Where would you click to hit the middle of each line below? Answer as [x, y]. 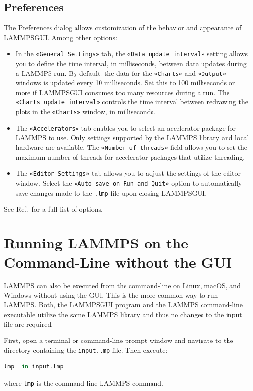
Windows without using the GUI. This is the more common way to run [111, 295]
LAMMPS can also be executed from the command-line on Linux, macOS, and [122, 285]
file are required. [29, 324]
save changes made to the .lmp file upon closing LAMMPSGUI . [111, 192]
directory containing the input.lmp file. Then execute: [86, 350]
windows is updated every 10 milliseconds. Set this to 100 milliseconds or [125, 83]
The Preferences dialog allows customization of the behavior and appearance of [123, 28]
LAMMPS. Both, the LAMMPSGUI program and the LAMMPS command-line [123, 305]
